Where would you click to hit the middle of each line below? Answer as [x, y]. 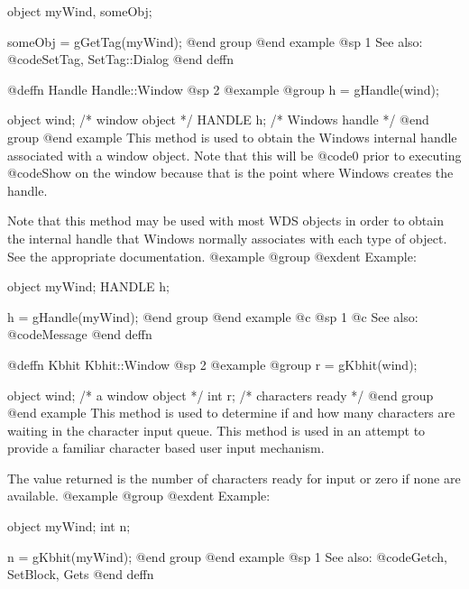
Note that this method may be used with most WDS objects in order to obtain [225, 221]
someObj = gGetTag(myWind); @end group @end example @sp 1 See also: [215, 41]
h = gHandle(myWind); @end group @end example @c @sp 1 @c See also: [213, 316]
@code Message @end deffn [80, 334]
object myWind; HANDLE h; [88, 286]
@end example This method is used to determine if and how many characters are [231, 413]
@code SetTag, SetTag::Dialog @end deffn [121, 59]
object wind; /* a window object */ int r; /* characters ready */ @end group [221, 395]
